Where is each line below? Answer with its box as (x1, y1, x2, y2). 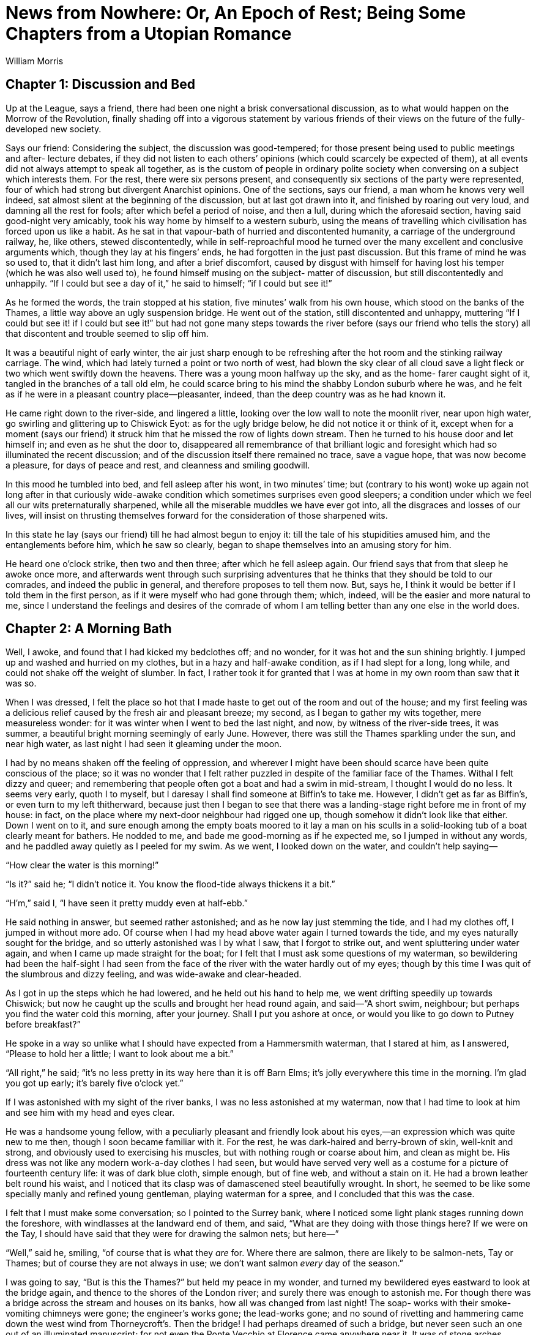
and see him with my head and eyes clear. (6, 1107, 175, 1118)
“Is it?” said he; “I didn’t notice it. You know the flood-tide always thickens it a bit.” (6, 879, 335, 890)
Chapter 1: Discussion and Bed (6, 77, 195, 92)
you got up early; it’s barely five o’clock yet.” (6, 1078, 184, 1089)
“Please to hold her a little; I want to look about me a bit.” (6, 1048, 234, 1059)
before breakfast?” (6, 1019, 81, 1030)
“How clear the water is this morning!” (6, 860, 159, 871)
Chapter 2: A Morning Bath (6, 621, 172, 637)
